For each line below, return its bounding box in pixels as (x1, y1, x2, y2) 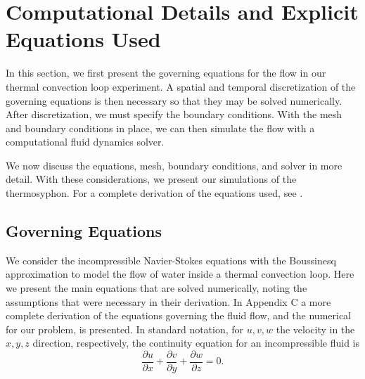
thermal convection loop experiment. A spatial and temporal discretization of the (6, 79, 356, 94)
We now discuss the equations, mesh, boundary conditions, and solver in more (6, 158, 342, 172)
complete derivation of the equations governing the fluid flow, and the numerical (6, 308, 351, 323)
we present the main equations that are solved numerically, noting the (6, 281, 307, 295)
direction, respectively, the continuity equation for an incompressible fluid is (32, 335, 359, 350)
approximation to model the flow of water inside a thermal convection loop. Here (6, 266, 354, 281)
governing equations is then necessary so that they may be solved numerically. (6, 93, 342, 108)
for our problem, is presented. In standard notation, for (6, 321, 244, 336)
